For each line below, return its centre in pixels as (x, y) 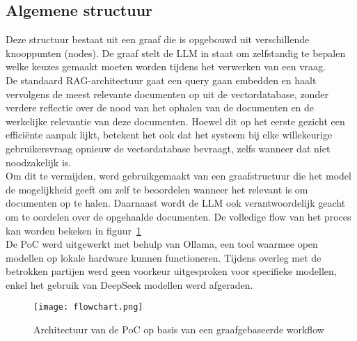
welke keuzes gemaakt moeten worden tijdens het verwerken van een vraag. (166, 66)
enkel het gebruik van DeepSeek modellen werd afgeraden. (129, 284)
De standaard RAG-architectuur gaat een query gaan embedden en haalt (161, 80)
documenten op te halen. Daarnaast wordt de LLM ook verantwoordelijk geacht (176, 203)
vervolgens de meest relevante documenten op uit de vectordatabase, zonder (167, 94)
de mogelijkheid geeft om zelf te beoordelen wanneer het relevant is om (157, 189)
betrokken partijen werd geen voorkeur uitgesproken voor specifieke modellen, (171, 271)
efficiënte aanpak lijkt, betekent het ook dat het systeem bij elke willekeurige (169, 135)
